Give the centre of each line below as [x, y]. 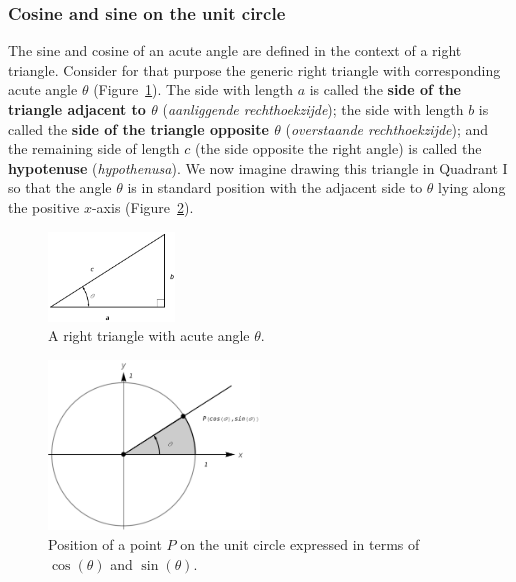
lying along [472, 187]
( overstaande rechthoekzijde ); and [387, 128]
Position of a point [105, 543]
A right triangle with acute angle [149, 335]
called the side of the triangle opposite [138, 128]
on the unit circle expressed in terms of [300, 543]
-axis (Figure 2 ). [142, 206]
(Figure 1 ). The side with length [193, 89]
